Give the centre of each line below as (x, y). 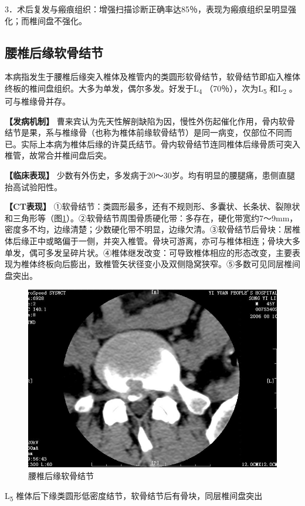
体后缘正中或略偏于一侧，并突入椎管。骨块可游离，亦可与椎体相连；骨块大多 (152, 241)
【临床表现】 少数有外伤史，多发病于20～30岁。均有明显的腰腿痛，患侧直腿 (150, 175)
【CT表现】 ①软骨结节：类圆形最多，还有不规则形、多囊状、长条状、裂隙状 (152, 206)
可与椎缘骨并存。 (38, 101)
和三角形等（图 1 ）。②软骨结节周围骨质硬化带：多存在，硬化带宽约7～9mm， (151, 217)
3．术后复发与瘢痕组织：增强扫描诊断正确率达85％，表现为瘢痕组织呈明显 (146, 9)
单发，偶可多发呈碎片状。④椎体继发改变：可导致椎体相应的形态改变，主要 (148, 252)
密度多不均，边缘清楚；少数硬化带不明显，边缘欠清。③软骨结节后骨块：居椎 (152, 229)
